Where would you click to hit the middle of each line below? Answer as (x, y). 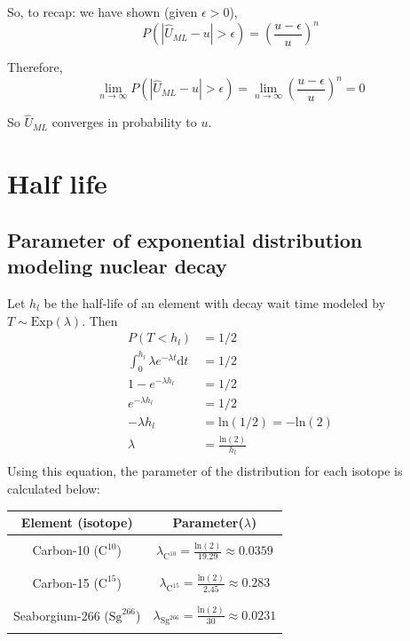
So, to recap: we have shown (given (102, 12)
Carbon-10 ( (65, 550)
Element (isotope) (77, 522)
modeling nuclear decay (117, 266)
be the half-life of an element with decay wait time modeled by (215, 302)
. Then (100, 320)
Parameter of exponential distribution (185, 239)
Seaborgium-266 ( (61, 615)
